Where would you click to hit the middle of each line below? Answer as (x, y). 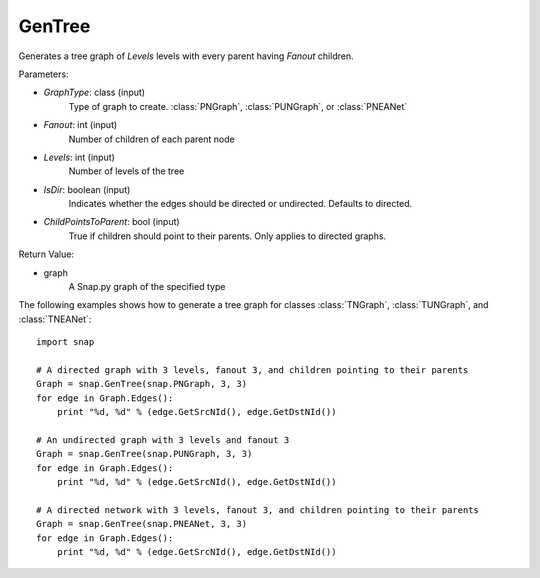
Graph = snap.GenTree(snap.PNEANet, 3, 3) (142, 524)
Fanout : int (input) (80, 125)
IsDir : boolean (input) (87, 189)
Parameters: (43, 74)
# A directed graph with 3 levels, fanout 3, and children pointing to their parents (252, 369)
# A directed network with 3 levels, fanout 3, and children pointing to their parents (258, 509)
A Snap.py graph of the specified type (147, 287)
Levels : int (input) (79, 157)
